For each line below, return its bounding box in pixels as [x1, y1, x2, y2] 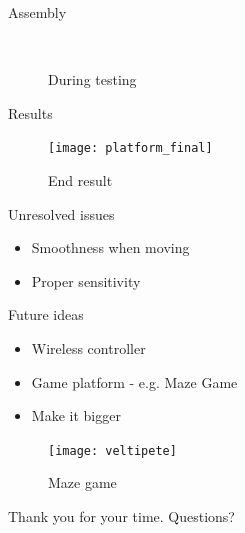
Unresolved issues [8, 203, 115, 224]
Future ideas [8, 304, 84, 325]
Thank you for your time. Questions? [8, 506, 235, 527]
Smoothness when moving [31, 237, 190, 258]
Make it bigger [31, 405, 121, 426]
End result [48, 170, 113, 191]
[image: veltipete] [48, 443, 177, 458]
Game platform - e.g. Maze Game [31, 371, 238, 392]
